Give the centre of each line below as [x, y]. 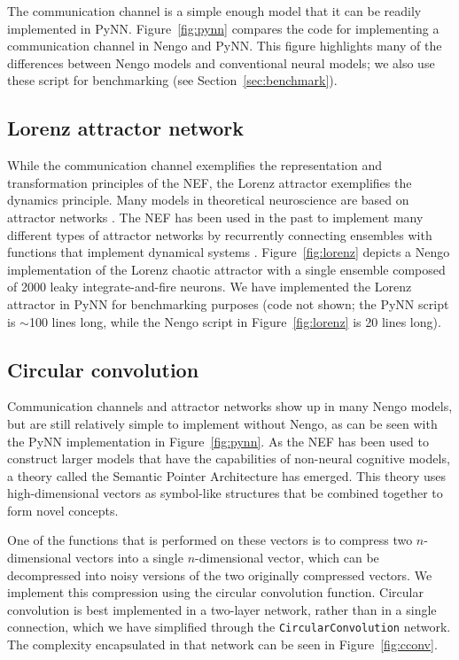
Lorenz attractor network [125, 128]
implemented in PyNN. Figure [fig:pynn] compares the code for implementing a [223, 28]
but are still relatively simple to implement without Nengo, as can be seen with [222, 423]
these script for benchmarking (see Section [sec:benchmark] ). [172, 80]
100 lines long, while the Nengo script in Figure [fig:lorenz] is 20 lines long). [235, 321]
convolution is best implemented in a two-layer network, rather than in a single [222, 609]
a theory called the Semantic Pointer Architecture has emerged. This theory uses [226, 475]
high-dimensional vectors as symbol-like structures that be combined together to [225, 493]
